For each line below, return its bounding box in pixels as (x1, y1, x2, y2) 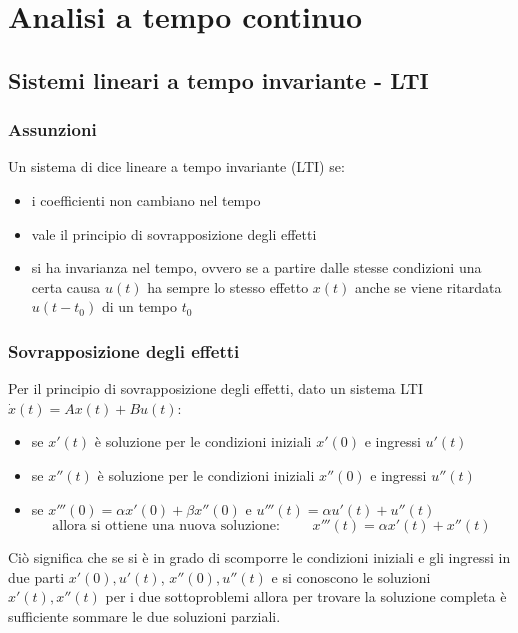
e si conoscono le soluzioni (271, 566, 431, 587)
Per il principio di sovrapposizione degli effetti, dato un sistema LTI (8, 378, 423, 399)
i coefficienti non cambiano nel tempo (31, 189, 261, 210)
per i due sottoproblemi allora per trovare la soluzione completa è (105, 586, 507, 607)
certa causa (31, 276, 101, 297)
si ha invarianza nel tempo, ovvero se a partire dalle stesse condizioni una (31, 257, 482, 278)
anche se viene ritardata (355, 276, 502, 297)
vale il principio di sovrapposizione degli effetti (31, 223, 317, 244)
